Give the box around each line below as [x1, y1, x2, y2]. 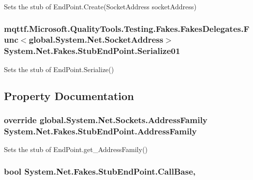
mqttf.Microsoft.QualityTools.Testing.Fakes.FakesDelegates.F [4, 22, 250, 34]
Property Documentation [4, 88, 134, 103]
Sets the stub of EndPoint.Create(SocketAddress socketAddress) [4, 1, 197, 11]
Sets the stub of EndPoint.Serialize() [4, 64, 114, 74]
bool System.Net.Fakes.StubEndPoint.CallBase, [4, 165, 196, 177]
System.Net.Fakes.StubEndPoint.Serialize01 [4, 45, 180, 57]
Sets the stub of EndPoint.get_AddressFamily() [4, 144, 148, 154]
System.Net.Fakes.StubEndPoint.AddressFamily [4, 125, 197, 137]
